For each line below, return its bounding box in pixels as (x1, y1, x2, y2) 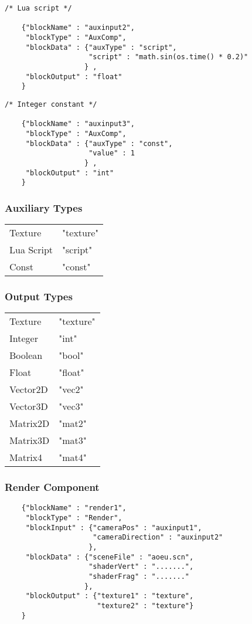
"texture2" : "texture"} (97, 602, 194, 611)
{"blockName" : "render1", (21, 504, 127, 513)
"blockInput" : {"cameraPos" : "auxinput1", (25, 523, 202, 532)
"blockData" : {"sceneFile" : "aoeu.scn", (25, 552, 194, 561)
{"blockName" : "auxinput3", (21, 120, 135, 128)
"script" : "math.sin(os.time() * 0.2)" (88, 53, 248, 62)
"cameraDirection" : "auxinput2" (93, 533, 223, 542)
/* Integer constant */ (5, 100, 97, 108)
